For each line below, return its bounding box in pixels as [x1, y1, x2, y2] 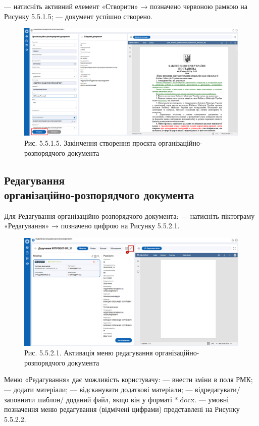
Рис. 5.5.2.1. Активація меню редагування [24, 347, 153, 358]
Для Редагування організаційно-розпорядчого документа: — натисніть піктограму [4, 210, 255, 221]
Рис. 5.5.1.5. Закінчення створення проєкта [24, 138, 156, 148]
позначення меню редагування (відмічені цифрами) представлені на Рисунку [4, 404, 240, 414]
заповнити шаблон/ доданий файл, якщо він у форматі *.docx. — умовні [4, 394, 229, 404]
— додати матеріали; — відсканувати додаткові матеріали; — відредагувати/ [4, 384, 240, 395]
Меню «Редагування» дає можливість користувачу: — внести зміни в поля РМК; [4, 374, 253, 385]
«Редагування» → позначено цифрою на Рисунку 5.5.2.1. [4, 220, 180, 231]
